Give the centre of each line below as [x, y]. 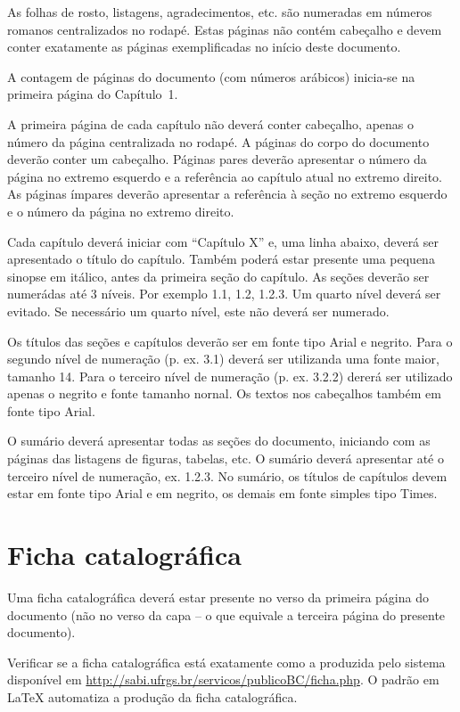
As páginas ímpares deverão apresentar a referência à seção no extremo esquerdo [227, 194]
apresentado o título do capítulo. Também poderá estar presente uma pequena [221, 259]
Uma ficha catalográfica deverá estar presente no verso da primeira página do [218, 597]
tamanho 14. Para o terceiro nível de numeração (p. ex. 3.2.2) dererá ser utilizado [230, 376]
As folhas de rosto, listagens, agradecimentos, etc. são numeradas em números [220, 12]
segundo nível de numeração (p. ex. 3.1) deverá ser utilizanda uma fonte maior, [223, 359]
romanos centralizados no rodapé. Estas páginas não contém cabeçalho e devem [225, 29]
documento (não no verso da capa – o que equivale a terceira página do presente [226, 614]
